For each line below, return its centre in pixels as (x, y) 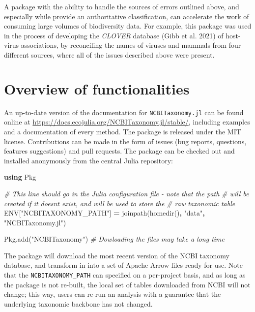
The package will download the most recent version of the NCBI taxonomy (117, 255)
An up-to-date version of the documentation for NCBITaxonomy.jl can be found (124, 112)
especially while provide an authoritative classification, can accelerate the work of (127, 16)
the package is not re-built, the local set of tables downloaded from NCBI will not (127, 284)
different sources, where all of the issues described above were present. (109, 54)
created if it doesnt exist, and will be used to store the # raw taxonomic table (120, 203)
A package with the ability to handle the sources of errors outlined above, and (122, 6)
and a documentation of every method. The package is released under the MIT (123, 131)
